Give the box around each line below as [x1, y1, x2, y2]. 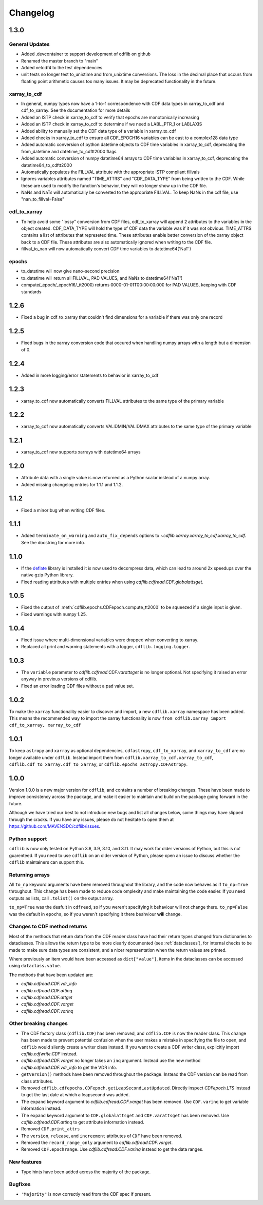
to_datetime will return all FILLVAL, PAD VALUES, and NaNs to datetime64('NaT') [21, 275, 183, 281]
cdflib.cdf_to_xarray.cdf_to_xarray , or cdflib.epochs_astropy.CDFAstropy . [9, 761, 188, 767]
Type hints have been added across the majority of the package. [21, 1169, 151, 1175]
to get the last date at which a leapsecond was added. [21, 1092, 130, 1098]
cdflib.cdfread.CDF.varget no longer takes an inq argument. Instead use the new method [21, 1058, 201, 1063]
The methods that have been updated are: [9, 972, 94, 978]
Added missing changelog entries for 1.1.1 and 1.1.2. [21, 481, 123, 488]
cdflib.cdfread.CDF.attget [21, 994, 73, 1000]
